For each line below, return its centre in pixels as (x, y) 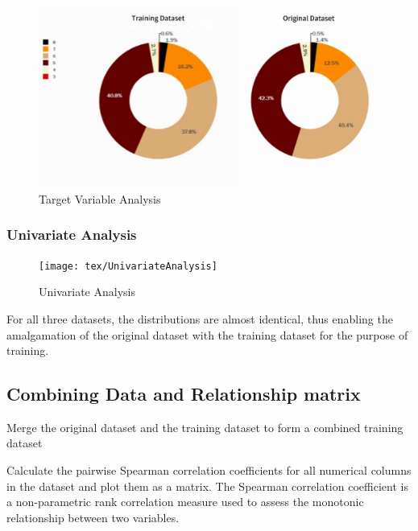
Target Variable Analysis (100, 198)
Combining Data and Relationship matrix (184, 394)
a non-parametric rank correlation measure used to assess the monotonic (185, 502)
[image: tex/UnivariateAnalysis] (128, 266)
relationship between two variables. (93, 517)
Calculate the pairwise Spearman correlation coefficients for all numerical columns (209, 470)
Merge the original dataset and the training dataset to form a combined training (205, 427)
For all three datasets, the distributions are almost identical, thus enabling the (200, 318)
